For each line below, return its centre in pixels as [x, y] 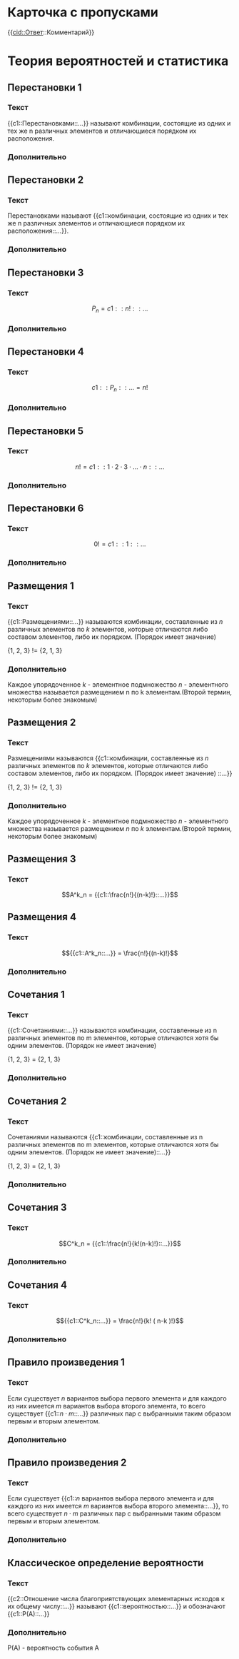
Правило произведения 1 [66, 1362]
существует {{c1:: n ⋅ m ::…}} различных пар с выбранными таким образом [119, 1413]
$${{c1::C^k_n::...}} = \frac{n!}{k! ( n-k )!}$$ [120, 1321]
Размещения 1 [41, 586]
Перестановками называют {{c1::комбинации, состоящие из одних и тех [118, 216]
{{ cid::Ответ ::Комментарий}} [51, 32]
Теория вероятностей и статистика [118, 61]
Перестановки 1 [45, 87]
